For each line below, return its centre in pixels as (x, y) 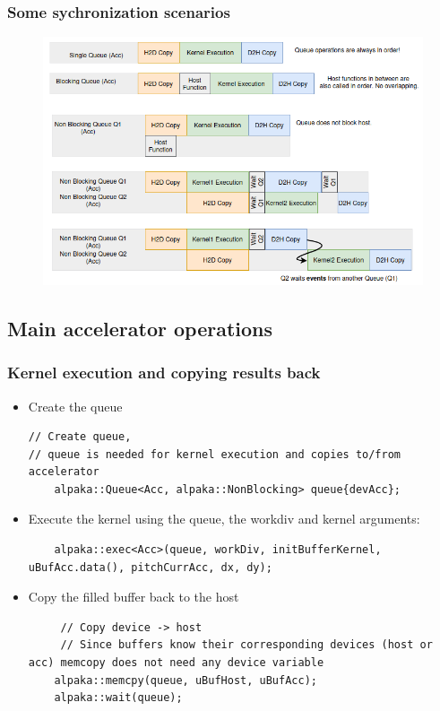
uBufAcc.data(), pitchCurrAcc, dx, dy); (150, 567)
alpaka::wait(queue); (118, 698)
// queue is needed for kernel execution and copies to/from (215, 454)
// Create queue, (80, 437)
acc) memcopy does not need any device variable (176, 663)
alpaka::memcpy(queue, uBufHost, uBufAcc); (185, 680)
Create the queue (75, 406)
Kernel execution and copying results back (164, 373)
